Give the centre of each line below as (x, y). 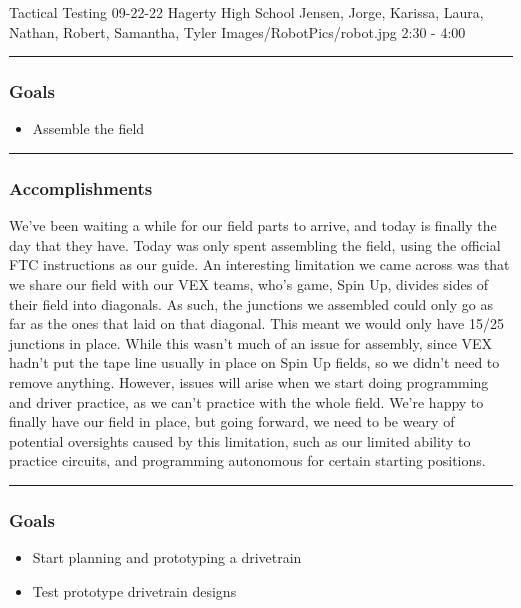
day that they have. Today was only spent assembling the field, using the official (255, 244)
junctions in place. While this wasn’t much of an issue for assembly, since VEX (251, 342)
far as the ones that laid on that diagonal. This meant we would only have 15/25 (256, 323)
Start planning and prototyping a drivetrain (167, 557)
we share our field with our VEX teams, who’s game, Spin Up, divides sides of (249, 284)
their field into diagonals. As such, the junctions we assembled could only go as (251, 303)
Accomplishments (81, 187)
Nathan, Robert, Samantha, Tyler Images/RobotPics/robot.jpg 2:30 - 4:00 (237, 31)
